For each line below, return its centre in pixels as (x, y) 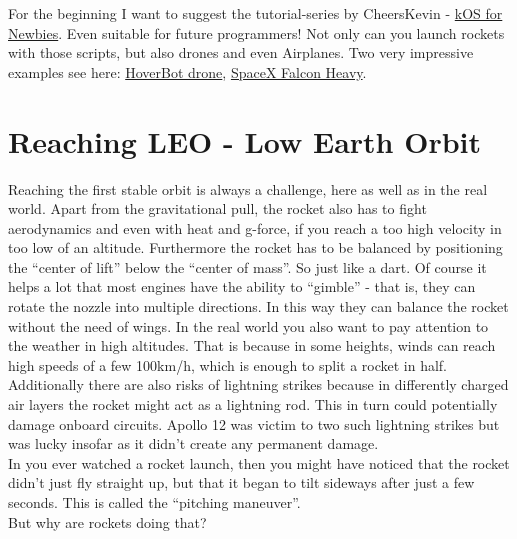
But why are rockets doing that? (107, 521)
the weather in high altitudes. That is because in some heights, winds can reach (252, 345)
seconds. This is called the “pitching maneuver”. (154, 502)
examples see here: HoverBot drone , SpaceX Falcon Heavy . (187, 71)
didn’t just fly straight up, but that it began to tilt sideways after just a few (241, 482)
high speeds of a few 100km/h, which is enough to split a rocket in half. (228, 364)
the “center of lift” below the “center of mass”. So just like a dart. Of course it (247, 266)
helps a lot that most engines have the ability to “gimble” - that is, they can (242, 286)
